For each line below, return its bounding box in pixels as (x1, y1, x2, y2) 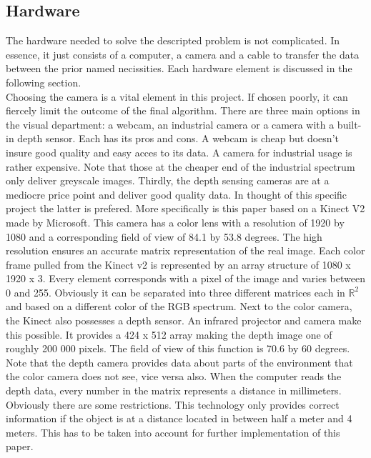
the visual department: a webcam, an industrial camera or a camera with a (6, 116, 335, 131)
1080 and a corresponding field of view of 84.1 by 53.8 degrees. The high (6, 229, 322, 244)
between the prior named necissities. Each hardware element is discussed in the (6, 61, 352, 76)
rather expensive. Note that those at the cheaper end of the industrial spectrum (6, 159, 355, 174)
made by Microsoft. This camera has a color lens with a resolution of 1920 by (6, 214, 345, 229)
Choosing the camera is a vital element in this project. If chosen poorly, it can (6, 89, 348, 104)
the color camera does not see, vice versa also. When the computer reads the (6, 369, 342, 384)
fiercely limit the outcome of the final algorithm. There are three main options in (6, 103, 360, 118)
